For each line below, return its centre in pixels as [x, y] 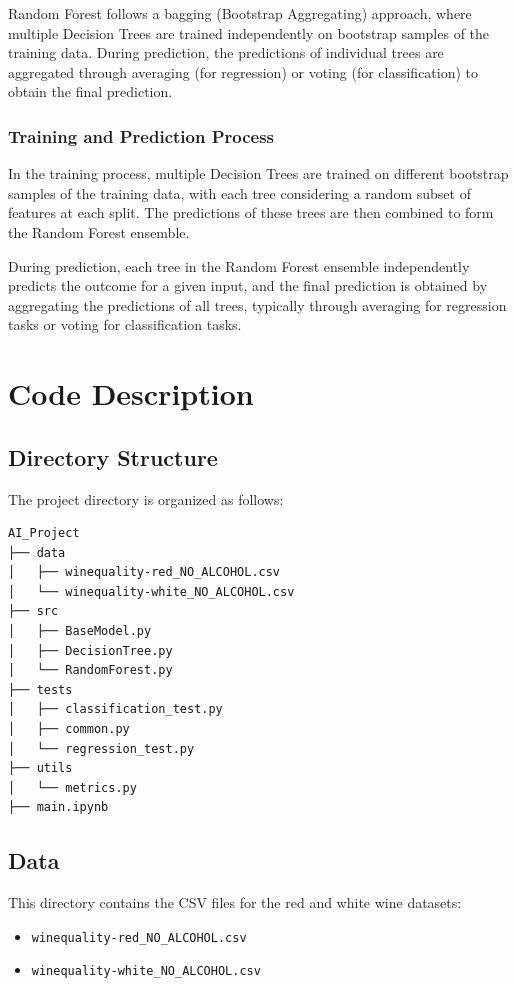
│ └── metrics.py [72, 787]
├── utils [40, 768]
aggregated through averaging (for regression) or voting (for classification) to [243, 71]
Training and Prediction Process [141, 135]
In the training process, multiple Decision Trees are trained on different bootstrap [258, 173]
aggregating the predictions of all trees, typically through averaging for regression [257, 304]
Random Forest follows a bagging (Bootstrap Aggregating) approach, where [240, 13]
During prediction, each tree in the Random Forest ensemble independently [239, 265]
